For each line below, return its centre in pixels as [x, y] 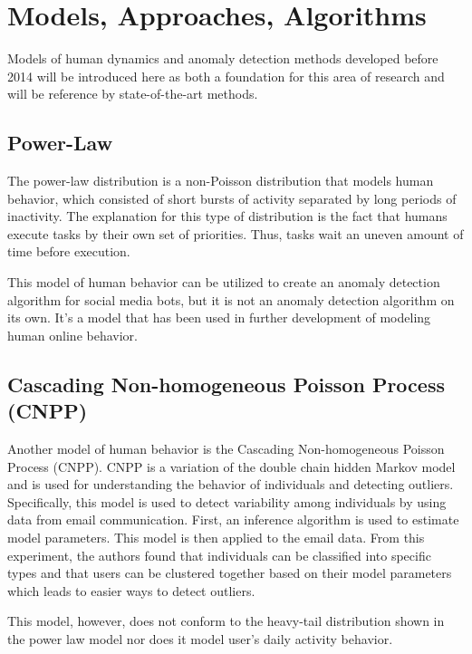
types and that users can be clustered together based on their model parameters [230, 573]
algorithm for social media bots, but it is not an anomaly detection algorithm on [231, 299]
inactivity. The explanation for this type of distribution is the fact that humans [227, 216]
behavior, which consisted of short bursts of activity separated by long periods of [232, 198]
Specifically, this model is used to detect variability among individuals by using [227, 501]
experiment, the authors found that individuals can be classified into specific [219, 555]
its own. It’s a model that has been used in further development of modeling [219, 317]
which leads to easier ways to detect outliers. [131, 590]
